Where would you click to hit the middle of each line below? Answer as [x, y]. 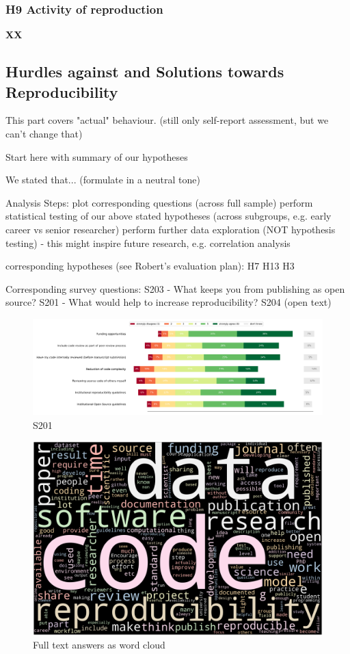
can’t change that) [44, 133]
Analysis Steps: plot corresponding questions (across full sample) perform [159, 202]
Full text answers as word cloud [99, 645]
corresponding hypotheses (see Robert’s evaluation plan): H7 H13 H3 [150, 266]
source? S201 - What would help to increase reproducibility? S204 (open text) [169, 302]
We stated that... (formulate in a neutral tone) [103, 180]
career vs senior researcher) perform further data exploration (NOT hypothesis [171, 229]
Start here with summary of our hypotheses [97, 156]
